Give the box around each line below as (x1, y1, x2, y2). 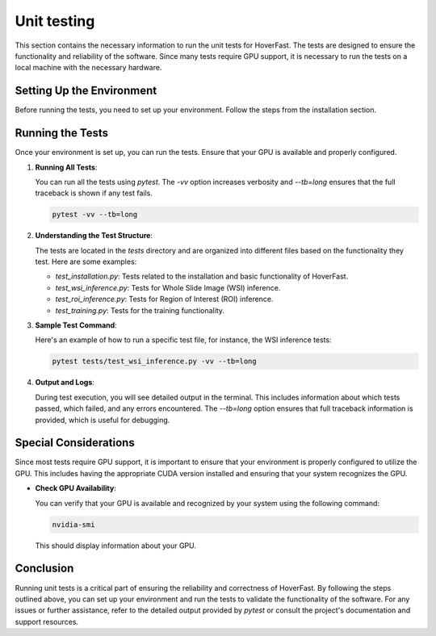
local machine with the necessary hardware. (15, 63, 162, 73)
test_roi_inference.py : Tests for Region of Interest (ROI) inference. (55, 295, 274, 304)
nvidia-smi (52, 520, 95, 529)
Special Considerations (15, 436, 135, 450)
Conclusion (15, 562, 74, 575)
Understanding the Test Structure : (35, 231, 153, 241)
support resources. (15, 617, 79, 626)
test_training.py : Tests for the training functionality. (55, 305, 225, 315)
